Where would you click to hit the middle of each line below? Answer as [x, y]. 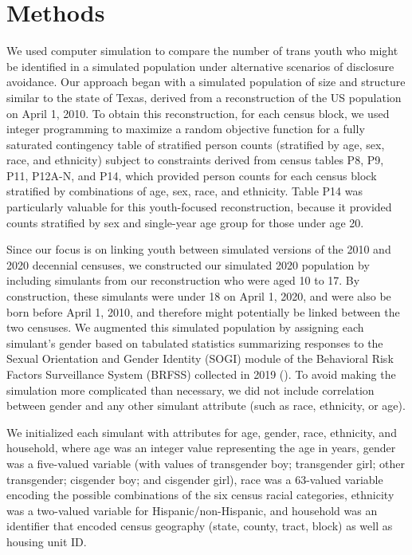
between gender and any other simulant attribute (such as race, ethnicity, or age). [206, 405]
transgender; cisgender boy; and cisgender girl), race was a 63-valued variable [195, 479]
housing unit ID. [47, 541]
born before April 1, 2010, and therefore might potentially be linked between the [203, 311]
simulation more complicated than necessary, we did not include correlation [190, 390]
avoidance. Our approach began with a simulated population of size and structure [206, 82]
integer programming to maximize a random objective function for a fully [186, 129]
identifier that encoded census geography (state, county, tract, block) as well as [200, 526]
